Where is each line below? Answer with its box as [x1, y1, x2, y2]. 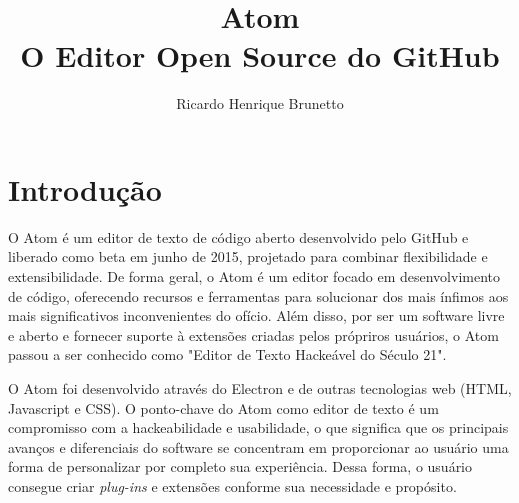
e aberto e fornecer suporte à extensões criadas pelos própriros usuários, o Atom [8, 324, 499, 345]
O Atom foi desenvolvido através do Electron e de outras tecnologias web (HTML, [8, 378, 512, 398]
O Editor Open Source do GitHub [20, 35, 500, 76]
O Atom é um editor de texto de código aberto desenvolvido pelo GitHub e [8, 226, 469, 247]
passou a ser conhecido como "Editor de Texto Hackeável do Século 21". [8, 344, 447, 365]
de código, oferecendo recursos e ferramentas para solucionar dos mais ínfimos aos [8, 285, 509, 306]
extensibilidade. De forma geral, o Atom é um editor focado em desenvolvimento [8, 266, 500, 287]
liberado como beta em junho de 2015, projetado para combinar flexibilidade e [8, 246, 488, 267]
